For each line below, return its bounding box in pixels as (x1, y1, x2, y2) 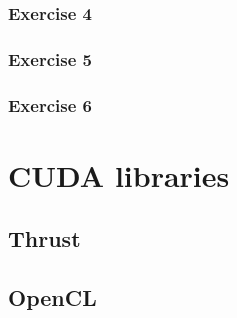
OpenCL (8, 282, 97, 313)
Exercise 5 (8, 46, 92, 71)
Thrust (8, 223, 81, 254)
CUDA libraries (8, 154, 230, 195)
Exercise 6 (8, 92, 92, 117)
